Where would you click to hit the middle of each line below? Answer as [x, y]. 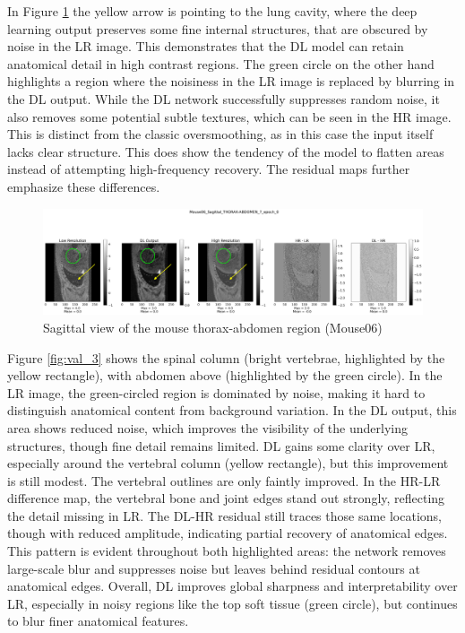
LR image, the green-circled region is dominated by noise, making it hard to [216, 392]
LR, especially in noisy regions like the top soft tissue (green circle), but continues [232, 603]
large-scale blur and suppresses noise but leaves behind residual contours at [214, 568]
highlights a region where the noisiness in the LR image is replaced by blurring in [231, 81]
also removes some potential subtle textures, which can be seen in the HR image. [229, 116]
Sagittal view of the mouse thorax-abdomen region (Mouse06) [213, 327]
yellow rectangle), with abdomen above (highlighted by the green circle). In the [225, 375]
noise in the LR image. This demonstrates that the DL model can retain [206, 46]
